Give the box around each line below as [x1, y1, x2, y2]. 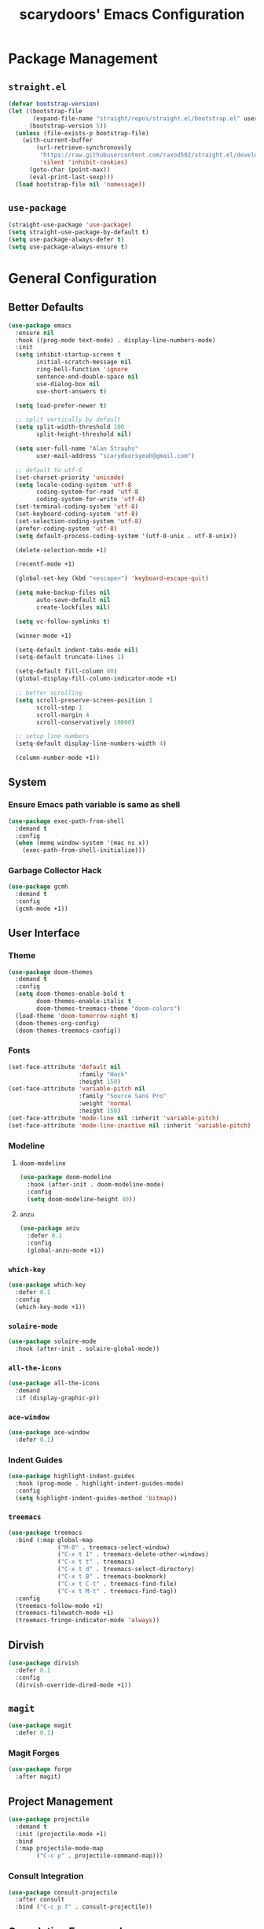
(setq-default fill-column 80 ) [15, 667, 118, 676]
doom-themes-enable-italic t [36, 998, 132, 1005]
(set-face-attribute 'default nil [8, 1063, 122, 1071]
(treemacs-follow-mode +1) [15, 1602, 104, 1610]
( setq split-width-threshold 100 [15, 423, 125, 431]
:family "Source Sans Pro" [78, 1092, 167, 1101]
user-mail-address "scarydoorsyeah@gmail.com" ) [36, 452, 195, 459]
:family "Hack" [78, 1070, 128, 1079]
